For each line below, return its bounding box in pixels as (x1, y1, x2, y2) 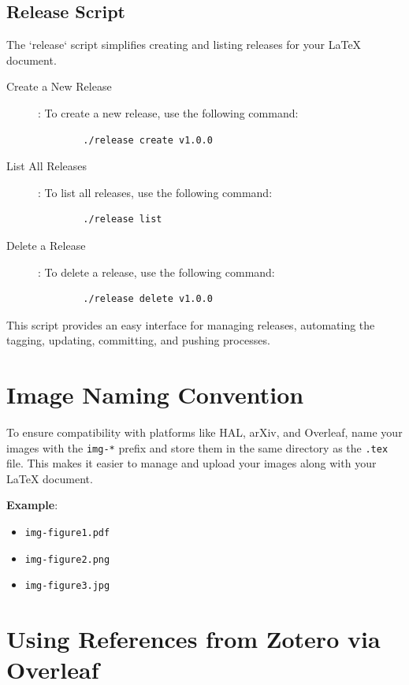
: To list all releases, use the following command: (38, 184, 273, 200)
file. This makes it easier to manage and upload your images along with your (6, 455, 377, 471)
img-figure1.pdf (24, 527, 110, 539)
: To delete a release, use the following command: (38, 263, 275, 280)
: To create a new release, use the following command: (38, 104, 299, 121)
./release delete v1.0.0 (83, 293, 213, 305)
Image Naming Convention (6, 378, 304, 411)
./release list (83, 214, 162, 225)
